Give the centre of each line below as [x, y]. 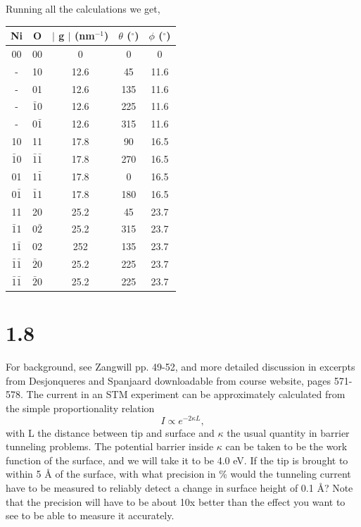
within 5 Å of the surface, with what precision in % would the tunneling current [178, 474]
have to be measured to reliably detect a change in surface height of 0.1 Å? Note [179, 487]
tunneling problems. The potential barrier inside [110, 446]
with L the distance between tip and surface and [110, 432]
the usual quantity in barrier [288, 432]
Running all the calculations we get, [83, 8]
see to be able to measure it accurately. [90, 515]
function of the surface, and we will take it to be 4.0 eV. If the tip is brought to [177, 460]
